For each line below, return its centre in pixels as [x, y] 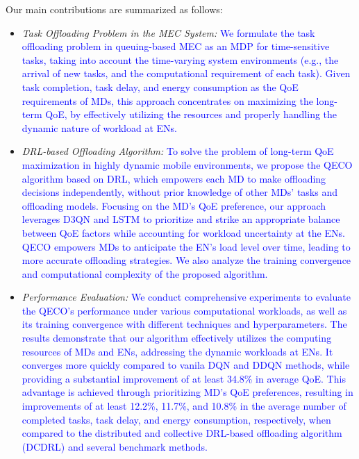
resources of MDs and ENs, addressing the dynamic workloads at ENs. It [177, 351]
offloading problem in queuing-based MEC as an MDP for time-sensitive [176, 46]
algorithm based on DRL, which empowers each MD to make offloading [174, 178]
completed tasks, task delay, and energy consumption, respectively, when [176, 419]
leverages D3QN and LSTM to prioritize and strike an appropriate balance [181, 219]
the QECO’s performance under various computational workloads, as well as [184, 310]
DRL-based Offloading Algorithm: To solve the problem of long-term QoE [178, 151]
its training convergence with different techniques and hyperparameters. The [184, 324]
